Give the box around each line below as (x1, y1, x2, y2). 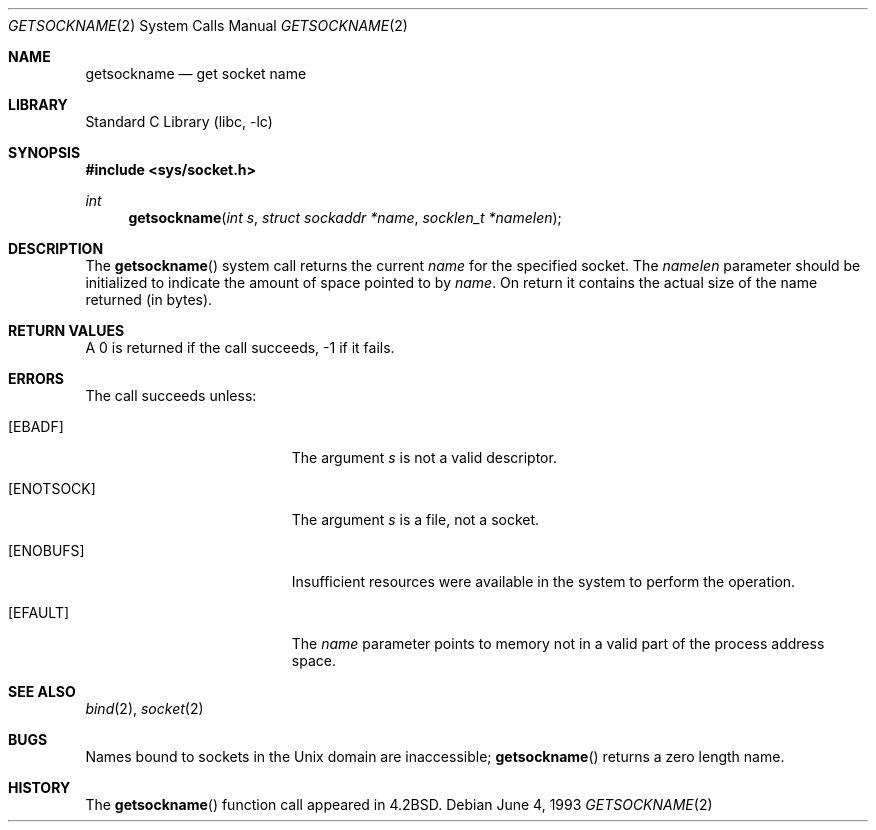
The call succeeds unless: (85, 387, 257, 404)
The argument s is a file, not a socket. (291, 511, 540, 528)
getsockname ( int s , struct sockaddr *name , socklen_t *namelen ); (128, 209, 562, 226)
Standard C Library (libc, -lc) (85, 113, 273, 130)
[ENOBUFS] (8, 542, 85, 559)
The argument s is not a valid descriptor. (291, 449, 557, 466)
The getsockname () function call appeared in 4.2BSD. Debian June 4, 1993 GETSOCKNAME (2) (85, 796, 713, 813)
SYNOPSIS (8, 144, 81, 161)
